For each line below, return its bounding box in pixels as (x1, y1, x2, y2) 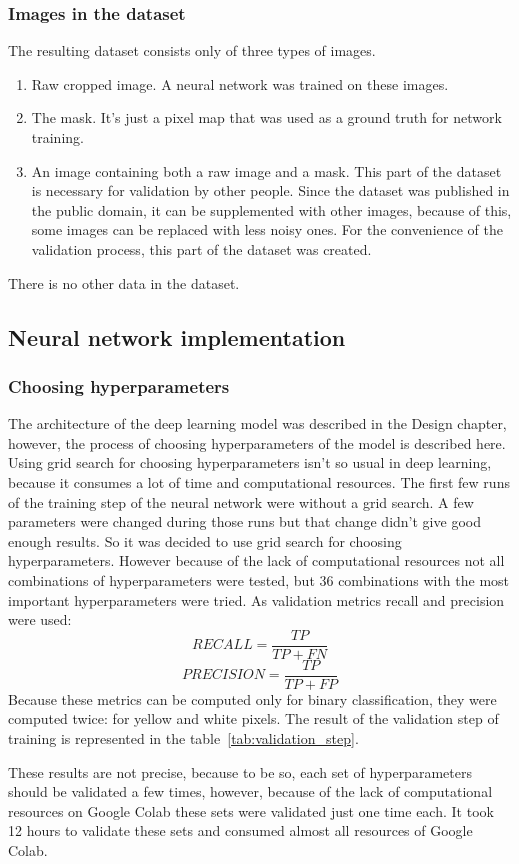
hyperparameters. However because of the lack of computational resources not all (8, 550, 505, 571)
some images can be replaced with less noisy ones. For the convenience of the (31, 219, 504, 240)
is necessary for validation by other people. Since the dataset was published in (31, 180, 510, 201)
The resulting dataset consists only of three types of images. (8, 40, 376, 61)
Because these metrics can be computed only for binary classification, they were (8, 688, 497, 709)
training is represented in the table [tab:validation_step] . (8, 728, 359, 748)
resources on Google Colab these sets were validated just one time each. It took (8, 800, 494, 821)
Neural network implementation (8, 321, 346, 352)
